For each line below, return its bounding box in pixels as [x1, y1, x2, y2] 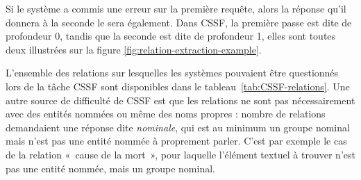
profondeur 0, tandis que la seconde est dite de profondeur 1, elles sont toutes [6, 28, 336, 43]
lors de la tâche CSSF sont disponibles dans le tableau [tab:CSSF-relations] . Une [6, 79, 350, 93]
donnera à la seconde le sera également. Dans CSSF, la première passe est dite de [6, 15, 352, 29]
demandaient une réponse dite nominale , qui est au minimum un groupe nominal [6, 120, 350, 134]
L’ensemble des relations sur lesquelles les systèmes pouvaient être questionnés [6, 65, 339, 80]
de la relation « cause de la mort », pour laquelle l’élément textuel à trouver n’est [6, 147, 355, 161]
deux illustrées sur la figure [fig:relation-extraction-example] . [6, 42, 262, 56]
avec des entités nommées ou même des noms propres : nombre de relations [6, 106, 326, 121]
